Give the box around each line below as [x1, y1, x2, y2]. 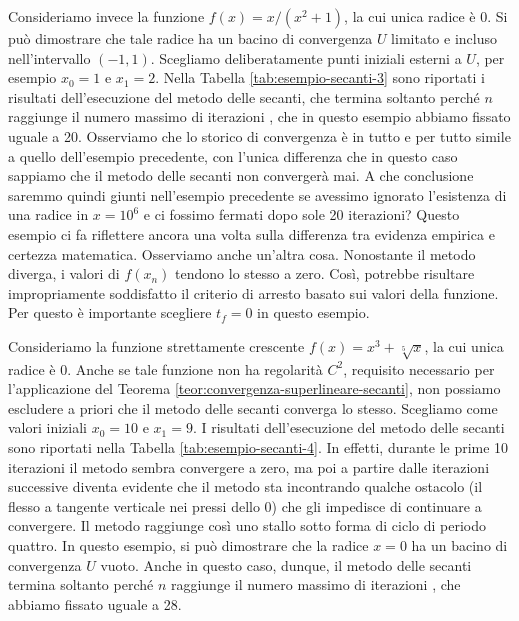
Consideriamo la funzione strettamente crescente [8, 335, 305, 356]
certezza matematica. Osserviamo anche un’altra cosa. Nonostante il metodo [8, 243, 476, 264]
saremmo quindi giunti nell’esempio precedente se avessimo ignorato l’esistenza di [8, 184, 507, 205]
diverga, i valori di [8, 263, 120, 284]
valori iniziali [8, 417, 88, 438]
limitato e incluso [391, 28, 497, 48]
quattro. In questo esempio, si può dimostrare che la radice [8, 535, 369, 556]
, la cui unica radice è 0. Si [344, 6, 508, 26]
